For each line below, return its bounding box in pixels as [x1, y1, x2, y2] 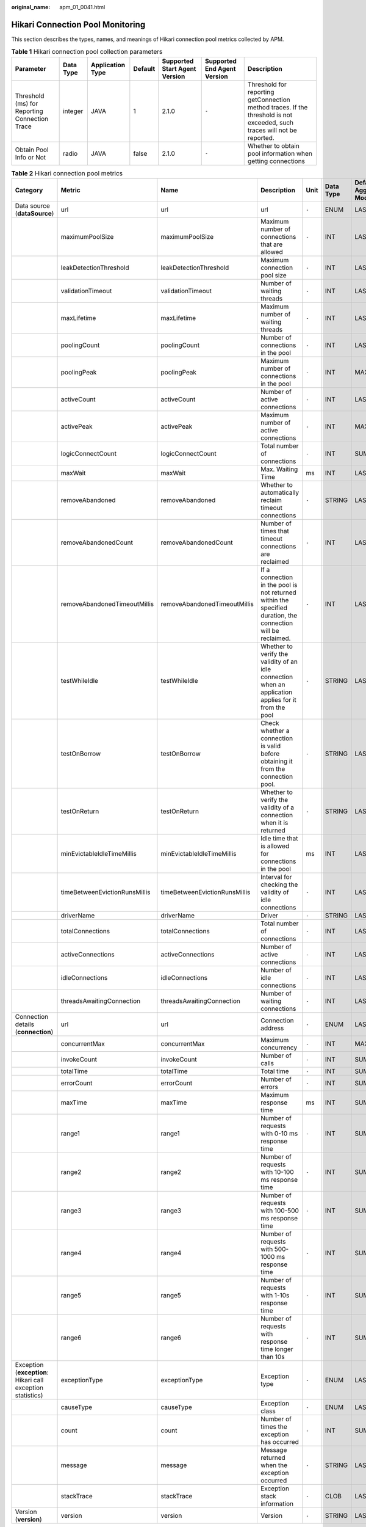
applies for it [260, 696, 296, 704]
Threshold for [247, 80, 287, 89]
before [260, 749, 280, 758]
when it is [260, 818, 289, 827]
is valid [260, 742, 281, 751]
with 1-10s [260, 1291, 290, 1300]
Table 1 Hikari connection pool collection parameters [11, 48, 163, 56]
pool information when [247, 149, 312, 158]
